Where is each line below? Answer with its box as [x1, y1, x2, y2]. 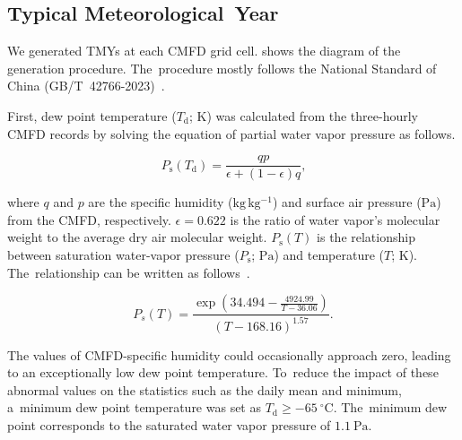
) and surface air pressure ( [272, 193, 422, 211]
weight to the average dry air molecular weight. [7, 228, 267, 246]
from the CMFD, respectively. [7, 210, 171, 229]
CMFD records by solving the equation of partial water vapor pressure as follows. [7, 124, 456, 142]
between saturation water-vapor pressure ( [7, 246, 240, 264]
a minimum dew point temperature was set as [7, 398, 261, 417]
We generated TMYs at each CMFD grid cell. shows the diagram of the [7, 41, 401, 60]
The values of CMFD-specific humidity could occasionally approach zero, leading [7, 345, 451, 364]
